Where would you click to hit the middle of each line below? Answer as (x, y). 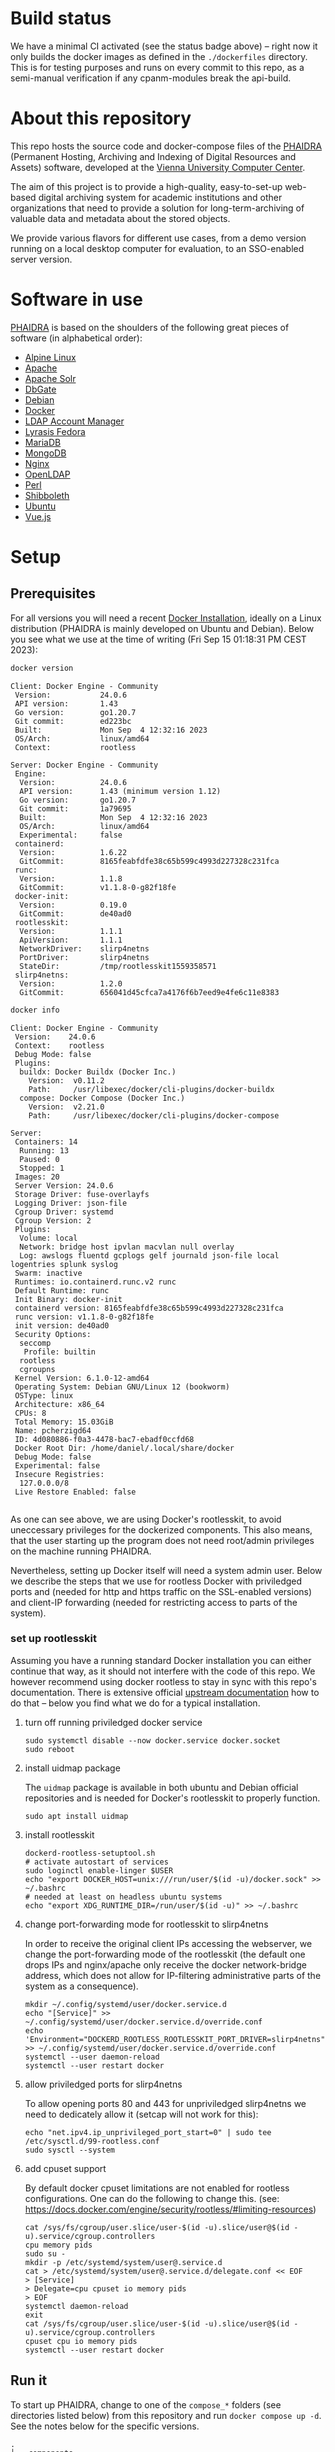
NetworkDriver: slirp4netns (84, 948)
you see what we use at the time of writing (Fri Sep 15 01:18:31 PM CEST (158, 639)
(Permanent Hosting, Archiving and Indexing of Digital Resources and (153, 156)
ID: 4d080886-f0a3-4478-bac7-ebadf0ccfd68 (104, 1439)
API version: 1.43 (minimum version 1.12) (120, 791)
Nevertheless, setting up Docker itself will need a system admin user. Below (166, 1570)
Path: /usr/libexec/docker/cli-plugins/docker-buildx (151, 1089)
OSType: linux (44, 1395)
